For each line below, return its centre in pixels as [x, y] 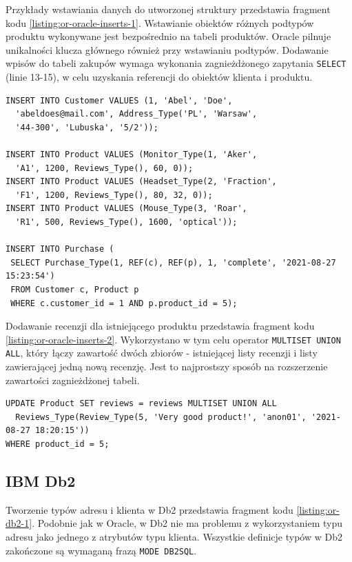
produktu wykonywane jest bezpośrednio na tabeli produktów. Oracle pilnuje [168, 36]
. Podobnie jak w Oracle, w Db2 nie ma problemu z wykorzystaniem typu [187, 523]
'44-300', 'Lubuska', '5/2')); [87, 127]
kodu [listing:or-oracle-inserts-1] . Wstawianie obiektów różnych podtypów [160, 22]
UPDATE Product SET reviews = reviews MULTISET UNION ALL [141, 404]
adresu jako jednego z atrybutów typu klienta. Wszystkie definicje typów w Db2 [174, 536]
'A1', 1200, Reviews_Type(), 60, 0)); [104, 168]
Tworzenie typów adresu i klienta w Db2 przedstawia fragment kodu [149, 509]
